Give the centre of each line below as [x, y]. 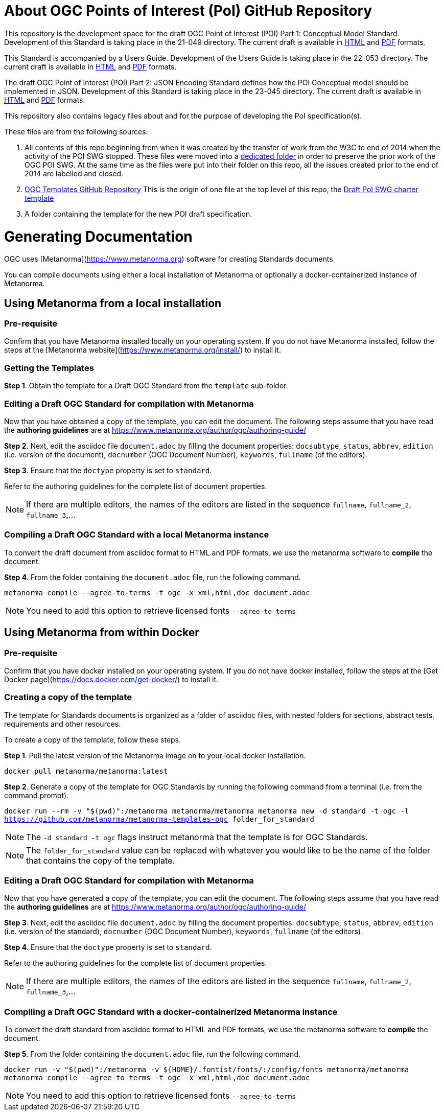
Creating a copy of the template [68, 697]
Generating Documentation [98, 236]
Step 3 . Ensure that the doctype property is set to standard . [108, 470]
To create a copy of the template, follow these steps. [93, 739]
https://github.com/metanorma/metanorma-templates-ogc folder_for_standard [159, 819]
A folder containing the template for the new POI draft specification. [138, 214]
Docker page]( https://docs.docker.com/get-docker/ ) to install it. [111, 679]
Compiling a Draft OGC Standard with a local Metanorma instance [137, 535]
